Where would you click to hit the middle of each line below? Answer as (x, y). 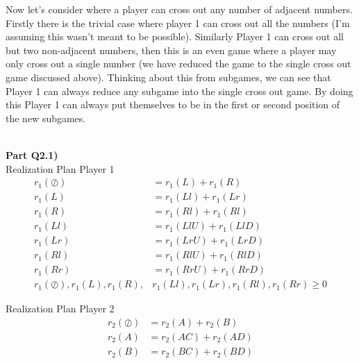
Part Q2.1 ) (32, 154)
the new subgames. (46, 118)
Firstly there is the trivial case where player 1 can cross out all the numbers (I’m (178, 23)
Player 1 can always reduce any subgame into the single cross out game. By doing (179, 91)
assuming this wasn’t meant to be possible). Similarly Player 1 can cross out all (175, 36)
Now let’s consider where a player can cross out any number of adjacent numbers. (179, 9)
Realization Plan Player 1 (60, 168)
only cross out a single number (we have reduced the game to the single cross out (178, 64)
